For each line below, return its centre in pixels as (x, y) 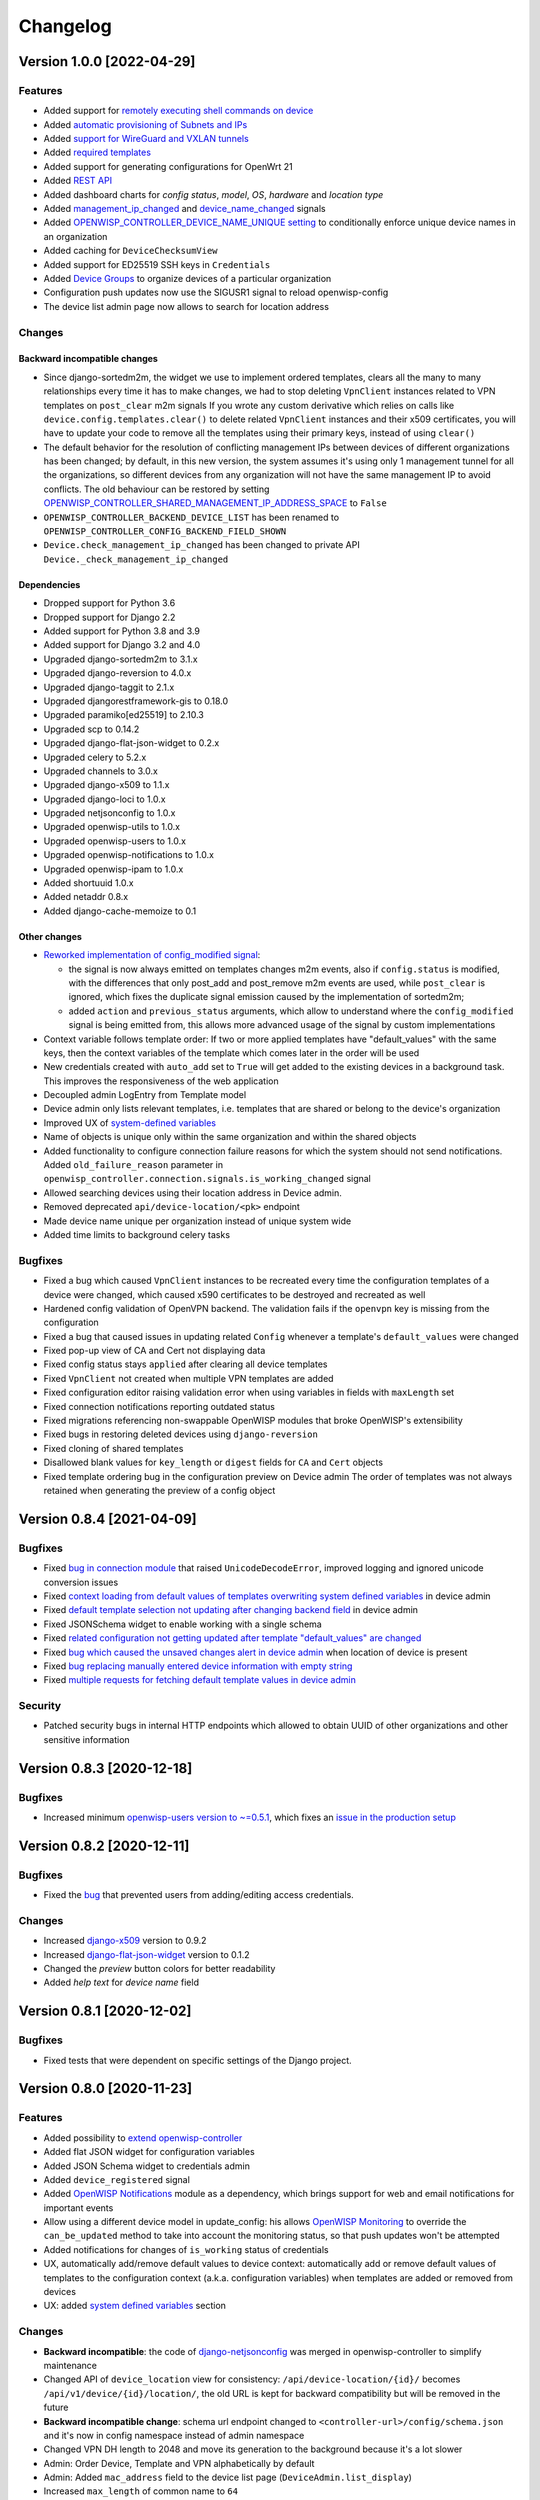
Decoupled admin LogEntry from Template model (145, 1095)
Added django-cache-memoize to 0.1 (120, 911)
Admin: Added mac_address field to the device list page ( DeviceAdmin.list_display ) (227, 2477)
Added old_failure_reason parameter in (133, 1165)
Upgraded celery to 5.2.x (95, 757)
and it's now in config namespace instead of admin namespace (174, 2435)
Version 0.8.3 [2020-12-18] (105, 1768)
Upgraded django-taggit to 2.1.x (109, 687)
